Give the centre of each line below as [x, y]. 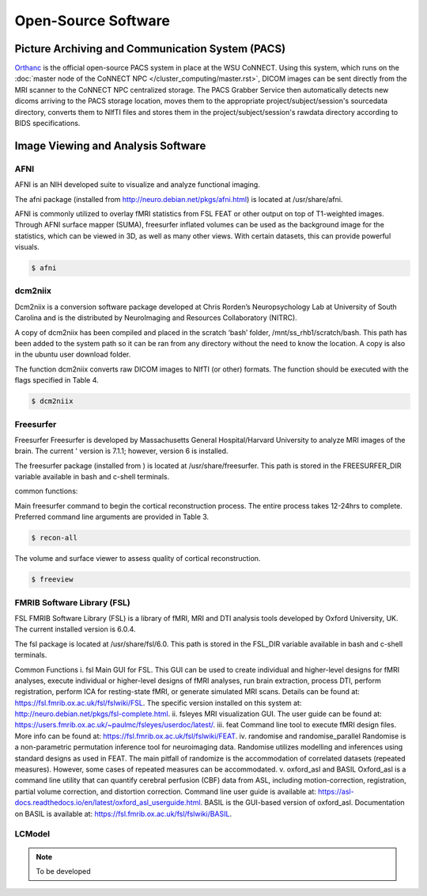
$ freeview [52, 580]
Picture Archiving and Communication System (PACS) [150, 49]
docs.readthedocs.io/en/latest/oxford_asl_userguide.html [108, 803]
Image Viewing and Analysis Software [110, 145]
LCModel [32, 834]
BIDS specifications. [47, 124]
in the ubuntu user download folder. [73, 355]
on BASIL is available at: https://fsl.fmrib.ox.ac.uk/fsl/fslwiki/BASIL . [123, 814]
